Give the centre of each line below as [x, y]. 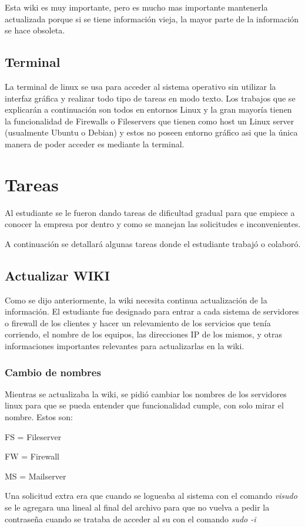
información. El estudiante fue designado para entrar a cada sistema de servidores [152, 311]
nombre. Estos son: [39, 417]
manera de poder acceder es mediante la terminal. [95, 143]
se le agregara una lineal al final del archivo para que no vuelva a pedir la [137, 507]
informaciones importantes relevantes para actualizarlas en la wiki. [125, 346]
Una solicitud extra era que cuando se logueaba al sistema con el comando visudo [151, 496]
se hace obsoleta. [35, 30]
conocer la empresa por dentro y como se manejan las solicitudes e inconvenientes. [153, 224]
